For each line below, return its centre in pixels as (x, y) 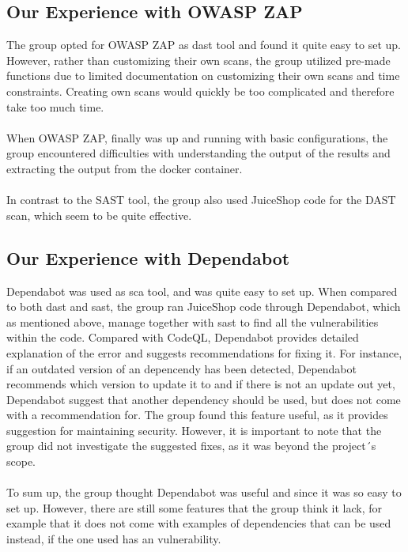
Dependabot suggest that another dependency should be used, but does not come (204, 399)
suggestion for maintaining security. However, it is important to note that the (194, 430)
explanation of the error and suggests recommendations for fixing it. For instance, (204, 352)
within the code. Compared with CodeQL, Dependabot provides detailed (183, 337)
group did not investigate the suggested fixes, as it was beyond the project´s (191, 446)
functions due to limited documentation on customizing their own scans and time (203, 76)
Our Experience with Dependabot (148, 257)
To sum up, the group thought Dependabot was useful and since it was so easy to (204, 492)
